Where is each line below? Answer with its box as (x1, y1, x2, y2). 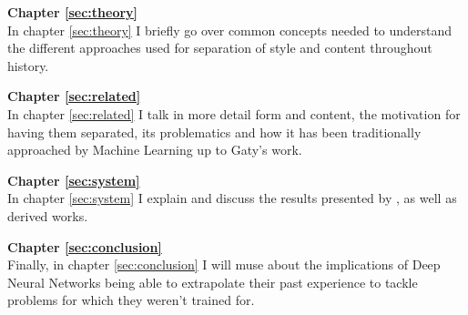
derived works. (7, 206, 88, 225)
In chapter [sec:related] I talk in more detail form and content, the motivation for (7, 104, 461, 123)
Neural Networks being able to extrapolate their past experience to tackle (7, 272, 418, 291)
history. (7, 56, 49, 75)
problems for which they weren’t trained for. (7, 290, 255, 310)
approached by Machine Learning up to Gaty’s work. (7, 140, 302, 159)
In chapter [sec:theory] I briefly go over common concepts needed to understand (7, 20, 453, 39)
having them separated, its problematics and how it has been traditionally (7, 122, 422, 141)
